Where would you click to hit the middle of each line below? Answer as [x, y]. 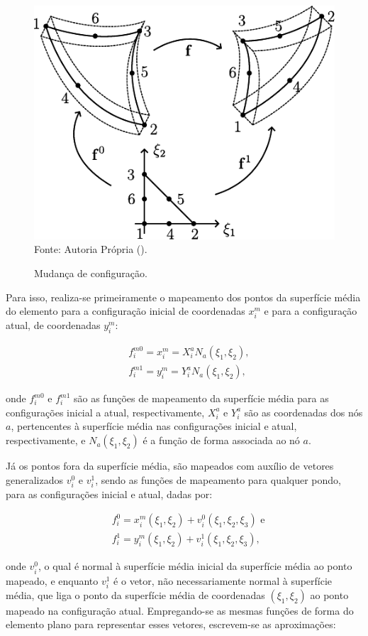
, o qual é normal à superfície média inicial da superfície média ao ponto [195, 566]
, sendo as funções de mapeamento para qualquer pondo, [218, 479]
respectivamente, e [46, 440]
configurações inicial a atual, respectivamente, [105, 412]
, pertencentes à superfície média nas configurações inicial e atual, [154, 426]
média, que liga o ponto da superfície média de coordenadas [135, 594]
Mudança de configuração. [91, 273]
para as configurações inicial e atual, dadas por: [109, 494]
